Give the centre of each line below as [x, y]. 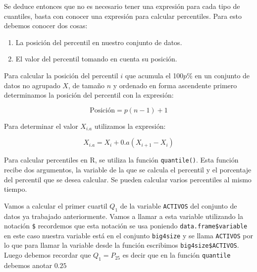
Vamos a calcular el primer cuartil [56, 205]
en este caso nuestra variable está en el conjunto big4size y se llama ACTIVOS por [128, 235]
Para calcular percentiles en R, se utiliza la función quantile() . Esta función [121, 160]
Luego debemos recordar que [48, 255]
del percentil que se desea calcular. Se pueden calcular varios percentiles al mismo [128, 179]
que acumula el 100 [154, 75]
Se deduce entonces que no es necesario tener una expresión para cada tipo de [122, 6]
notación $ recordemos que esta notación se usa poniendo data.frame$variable [126, 226]
